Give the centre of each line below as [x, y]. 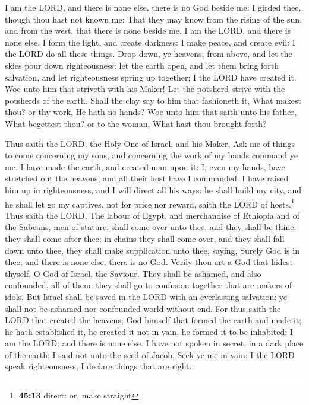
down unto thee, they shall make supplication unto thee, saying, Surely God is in [152, 250]
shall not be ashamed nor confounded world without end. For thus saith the [143, 308]
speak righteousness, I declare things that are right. [98, 366]
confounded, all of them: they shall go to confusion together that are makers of [148, 285]
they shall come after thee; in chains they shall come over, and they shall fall [145, 238]
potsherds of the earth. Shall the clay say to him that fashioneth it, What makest [153, 100]
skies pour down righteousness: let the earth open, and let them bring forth [142, 65]
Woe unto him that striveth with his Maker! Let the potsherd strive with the [145, 89]
